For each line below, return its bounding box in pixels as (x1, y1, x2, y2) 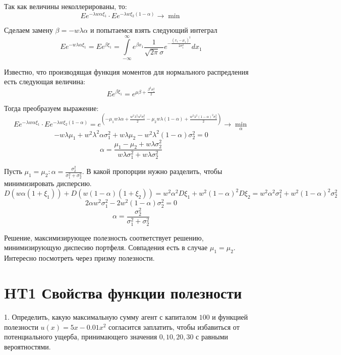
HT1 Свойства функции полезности (4, 282, 242, 303)
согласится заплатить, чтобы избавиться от (108, 321, 240, 332)
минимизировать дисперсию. (4, 178, 92, 189)
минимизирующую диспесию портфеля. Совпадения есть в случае (4, 242, 208, 253)
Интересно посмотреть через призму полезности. (4, 253, 155, 263)
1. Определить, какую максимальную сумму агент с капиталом (4, 312, 197, 322)
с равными (196, 331, 229, 342)
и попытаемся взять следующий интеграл (90, 24, 217, 35)
